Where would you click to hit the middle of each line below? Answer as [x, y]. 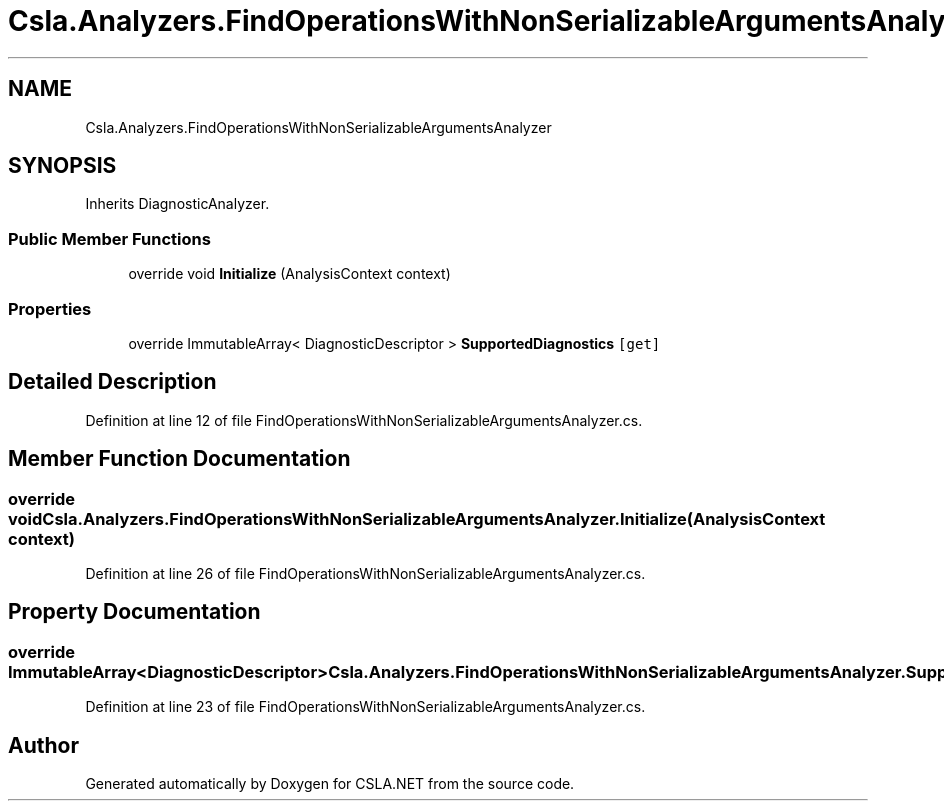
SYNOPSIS [62, 166]
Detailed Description [112, 382]
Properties [50, 308]
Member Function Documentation [179, 459]
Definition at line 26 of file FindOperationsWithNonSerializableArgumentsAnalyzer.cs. [365, 573]
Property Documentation [134, 612]
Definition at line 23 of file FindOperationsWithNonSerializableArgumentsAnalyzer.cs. [365, 707]
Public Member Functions [109, 238]
